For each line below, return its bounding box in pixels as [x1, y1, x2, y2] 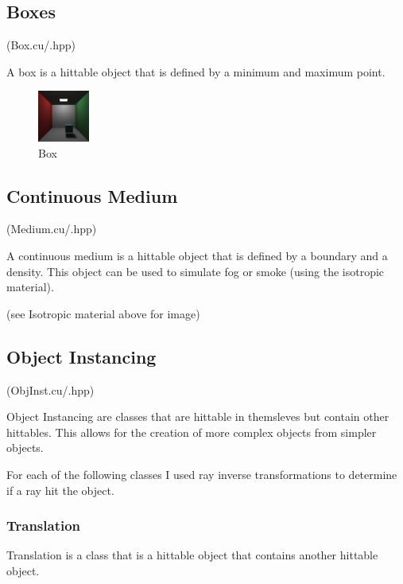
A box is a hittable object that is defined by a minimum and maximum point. [6, 63, 386, 80]
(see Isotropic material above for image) [6, 305, 200, 321]
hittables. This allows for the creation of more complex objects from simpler [6, 423, 377, 440]
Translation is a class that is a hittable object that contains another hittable [6, 547, 378, 563]
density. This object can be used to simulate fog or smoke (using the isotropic [6, 263, 385, 279]
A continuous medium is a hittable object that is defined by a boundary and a [6, 247, 388, 263]
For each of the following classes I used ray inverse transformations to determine [6, 465, 397, 482]
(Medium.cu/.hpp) [6, 220, 97, 237]
